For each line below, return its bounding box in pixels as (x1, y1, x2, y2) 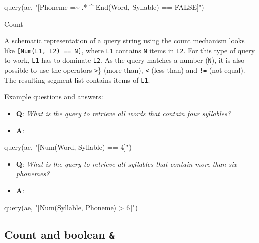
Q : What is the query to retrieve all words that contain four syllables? (16, 108, 231, 118)
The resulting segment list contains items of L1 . (4, 74, 150, 85)
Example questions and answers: (4, 91, 103, 102)
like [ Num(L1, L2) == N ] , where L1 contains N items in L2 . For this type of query (4, 45, 255, 55)
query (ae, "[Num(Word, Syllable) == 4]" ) (4, 142, 132, 152)
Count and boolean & (4, 226, 115, 242)
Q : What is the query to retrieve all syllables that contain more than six (16, 158, 237, 169)
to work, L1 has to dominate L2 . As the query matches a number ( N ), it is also (4, 55, 245, 65)
